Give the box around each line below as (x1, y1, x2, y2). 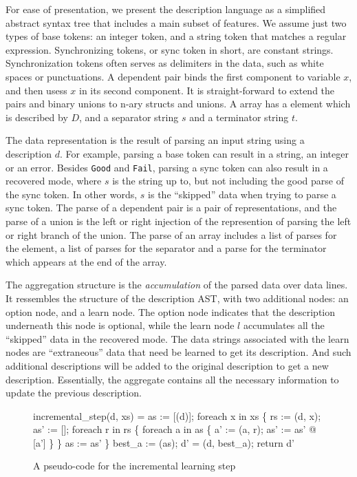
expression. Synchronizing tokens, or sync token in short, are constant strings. (6, 42, 334, 56)
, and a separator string (79, 109, 179, 124)
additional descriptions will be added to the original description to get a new (6, 358, 329, 372)
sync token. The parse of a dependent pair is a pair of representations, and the (6, 200, 337, 215)
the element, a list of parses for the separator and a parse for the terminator (6, 241, 327, 255)
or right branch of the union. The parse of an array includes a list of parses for (6, 227, 337, 242)
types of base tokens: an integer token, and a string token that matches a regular (6, 29, 347, 43)
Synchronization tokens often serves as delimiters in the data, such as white (6, 56, 324, 70)
